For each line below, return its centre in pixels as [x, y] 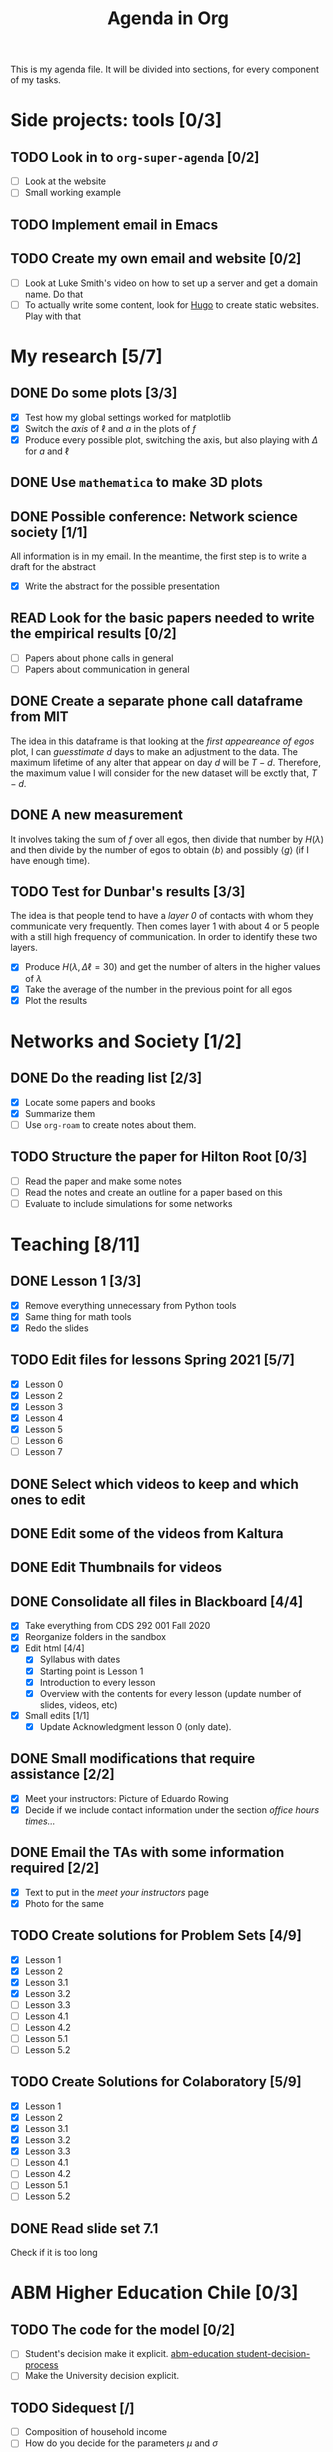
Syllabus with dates [80, 1659]
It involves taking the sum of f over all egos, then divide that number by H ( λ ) [167, 839]
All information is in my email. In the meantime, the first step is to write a [158, 556]
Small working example [73, 193]
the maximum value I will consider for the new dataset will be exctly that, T [164, 773]
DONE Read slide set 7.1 [84, 2228]
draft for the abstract [53, 567]
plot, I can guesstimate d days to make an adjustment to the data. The [154, 751]
